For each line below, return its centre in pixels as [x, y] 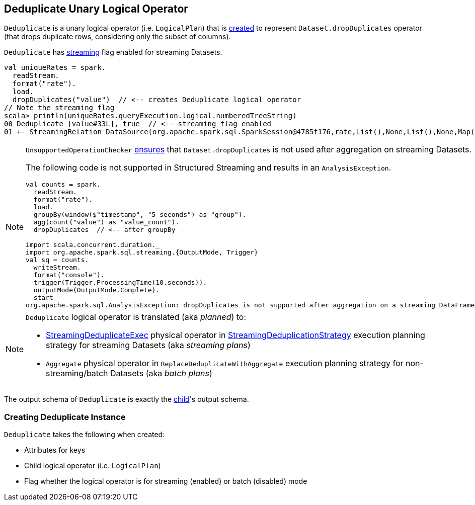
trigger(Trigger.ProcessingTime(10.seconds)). [120, 283]
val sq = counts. [57, 260]
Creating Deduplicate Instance [65, 417]
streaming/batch [77, 373]
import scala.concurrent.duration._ [93, 245]
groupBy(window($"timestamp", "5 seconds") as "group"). [140, 215]
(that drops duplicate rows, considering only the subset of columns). [117, 37]
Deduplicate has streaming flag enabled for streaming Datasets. [113, 52]
